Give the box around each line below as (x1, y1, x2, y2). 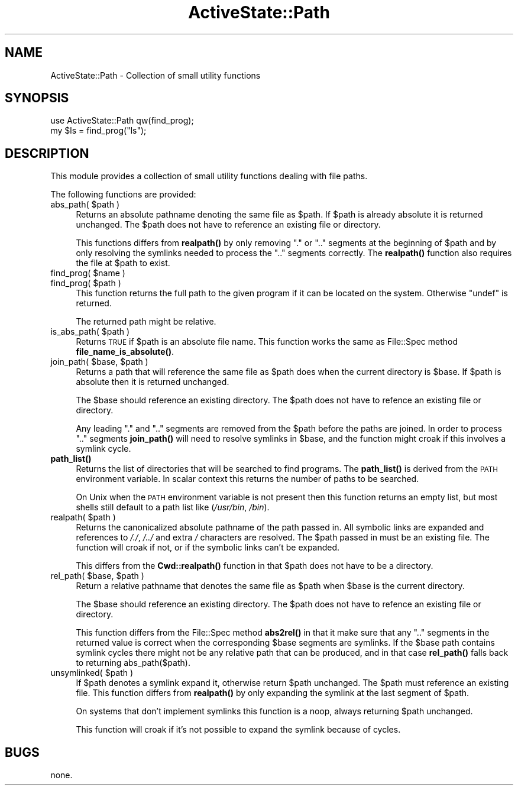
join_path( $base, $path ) (50, 357, 148, 367)
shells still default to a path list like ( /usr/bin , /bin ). (76, 502, 270, 513)
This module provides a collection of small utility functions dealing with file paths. (50, 171, 368, 182)
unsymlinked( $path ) (50, 668, 134, 678)
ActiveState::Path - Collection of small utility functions (50, 70, 261, 80)
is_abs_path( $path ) (50, 326, 130, 337)
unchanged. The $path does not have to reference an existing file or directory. (76, 219, 381, 230)
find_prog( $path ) (50, 278, 121, 289)
